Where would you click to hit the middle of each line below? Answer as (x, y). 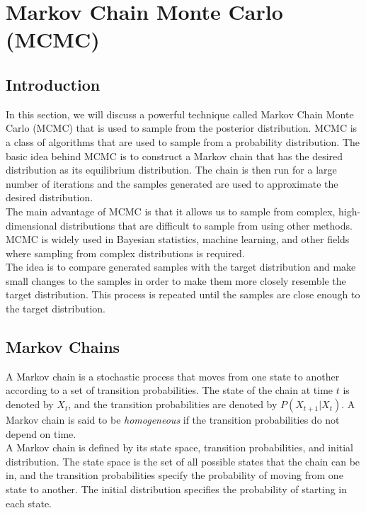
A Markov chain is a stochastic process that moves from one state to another (173, 376)
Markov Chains (63, 347)
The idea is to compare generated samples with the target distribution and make (181, 267)
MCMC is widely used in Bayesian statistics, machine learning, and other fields (178, 239)
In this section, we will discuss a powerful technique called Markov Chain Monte (180, 114)
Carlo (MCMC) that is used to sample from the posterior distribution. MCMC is (182, 128)
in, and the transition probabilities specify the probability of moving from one (175, 475)
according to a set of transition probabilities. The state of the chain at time (170, 390)
